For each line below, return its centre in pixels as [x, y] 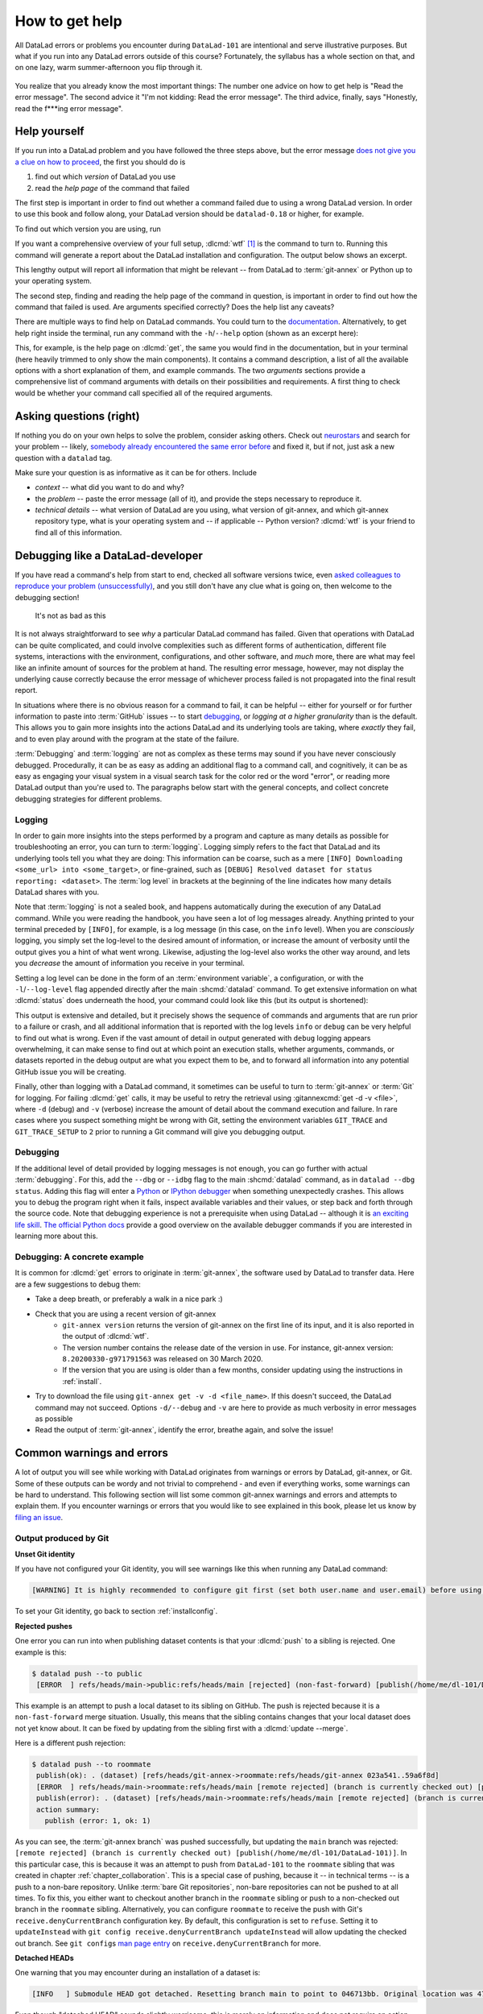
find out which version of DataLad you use [105, 176]
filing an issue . [39, 1517]
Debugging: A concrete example [79, 1257]
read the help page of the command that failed [112, 188]
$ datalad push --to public [87, 1673]
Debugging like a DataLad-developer [109, 555]
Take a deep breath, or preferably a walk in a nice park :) [129, 1299]
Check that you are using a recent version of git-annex [126, 1314]
